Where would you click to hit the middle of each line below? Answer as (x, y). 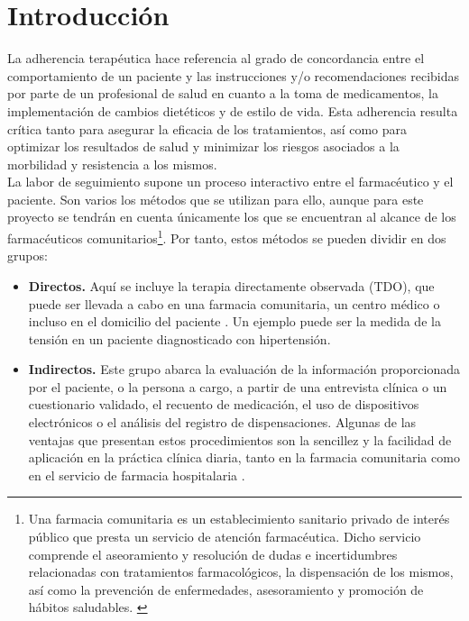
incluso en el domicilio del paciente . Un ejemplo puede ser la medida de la (234, 321)
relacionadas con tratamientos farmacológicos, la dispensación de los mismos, (241, 572)
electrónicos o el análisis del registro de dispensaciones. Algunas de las (222, 422)
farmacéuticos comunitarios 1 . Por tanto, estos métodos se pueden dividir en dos (227, 237)
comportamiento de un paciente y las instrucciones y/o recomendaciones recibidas (234, 75)
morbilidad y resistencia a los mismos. (112, 164)
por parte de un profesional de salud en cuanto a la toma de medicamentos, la (223, 93)
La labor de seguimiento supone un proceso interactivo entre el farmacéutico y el (230, 182)
